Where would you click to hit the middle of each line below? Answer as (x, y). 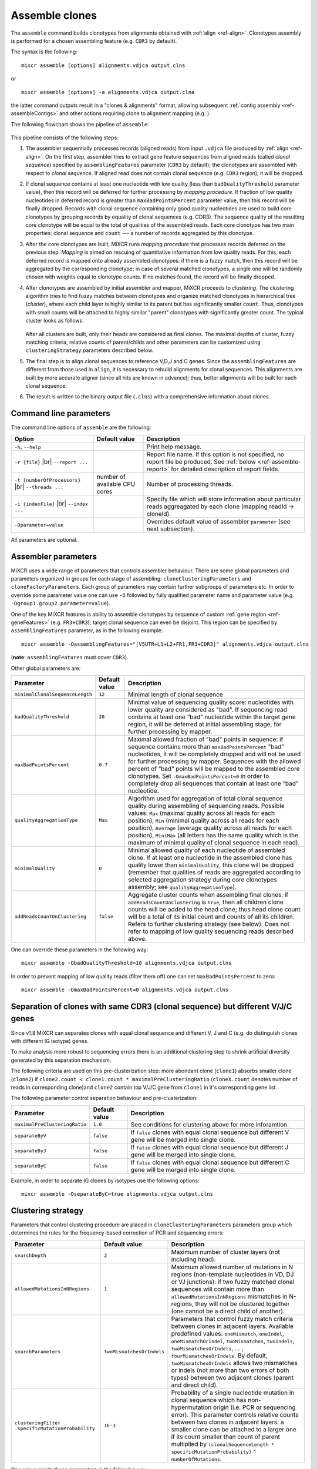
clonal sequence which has (209, 1400)
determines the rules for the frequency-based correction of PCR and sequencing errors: (117, 1233)
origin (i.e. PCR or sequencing (254, 1407)
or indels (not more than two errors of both (230, 1370)
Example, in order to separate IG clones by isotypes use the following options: (105, 1180)
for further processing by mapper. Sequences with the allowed (215, 761)
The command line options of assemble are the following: (81, 427)
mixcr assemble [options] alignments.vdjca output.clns (103, 65)
